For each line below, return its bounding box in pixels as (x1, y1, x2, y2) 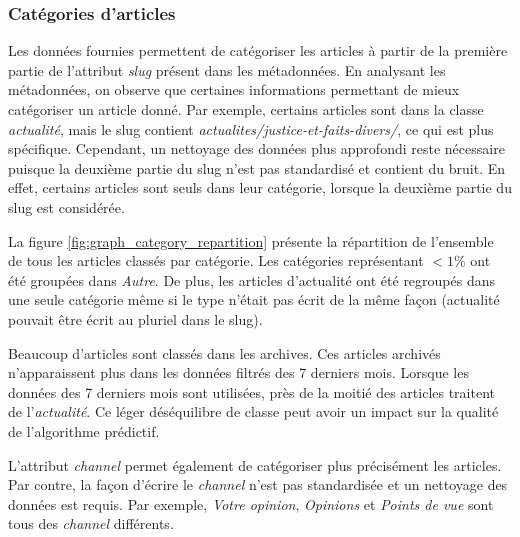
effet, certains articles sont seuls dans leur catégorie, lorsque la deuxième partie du (8, 177, 512, 198)
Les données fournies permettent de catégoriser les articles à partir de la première (8, 40, 508, 61)
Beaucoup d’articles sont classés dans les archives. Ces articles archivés (8, 342, 441, 363)
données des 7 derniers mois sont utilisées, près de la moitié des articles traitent (8, 381, 496, 402)
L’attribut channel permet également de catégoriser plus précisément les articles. (8, 454, 502, 475)
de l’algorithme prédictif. (8, 420, 160, 441)
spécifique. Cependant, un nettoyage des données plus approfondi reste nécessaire (8, 138, 505, 159)
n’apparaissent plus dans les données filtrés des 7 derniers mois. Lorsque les (8, 362, 469, 383)
